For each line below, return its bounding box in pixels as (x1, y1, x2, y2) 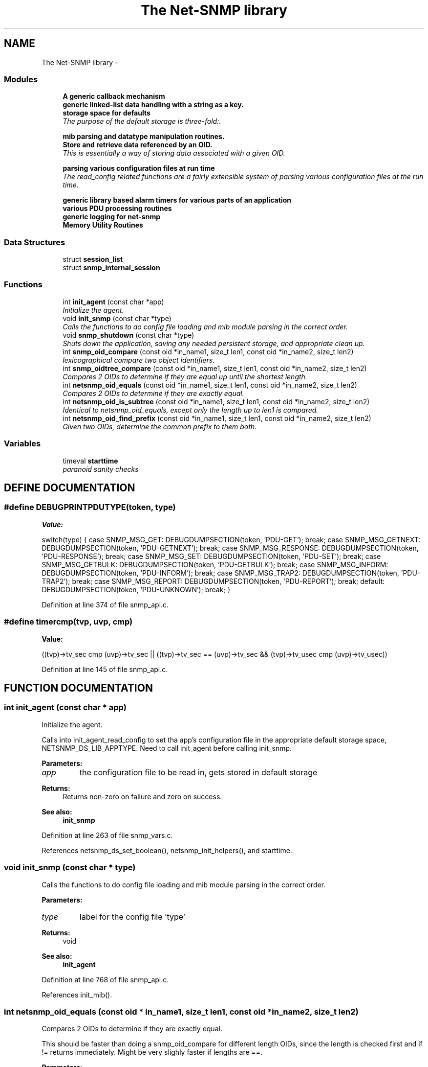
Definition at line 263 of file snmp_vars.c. (42, 831, 173, 839)
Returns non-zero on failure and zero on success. (63, 792, 222, 801)
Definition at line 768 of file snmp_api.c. (42, 975, 169, 984)
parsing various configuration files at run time (63, 164, 215, 173)
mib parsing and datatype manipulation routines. (63, 132, 225, 141)
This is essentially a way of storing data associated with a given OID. (63, 149, 285, 158)
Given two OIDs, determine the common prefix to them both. (63, 422, 257, 431)
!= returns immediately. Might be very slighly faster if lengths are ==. (42, 1048, 263, 1057)
